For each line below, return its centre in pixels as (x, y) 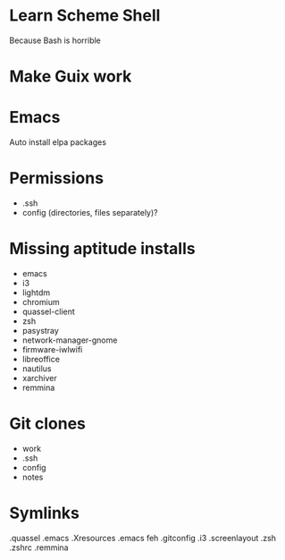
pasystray (41, 330)
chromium (41, 301)
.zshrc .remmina (39, 547)
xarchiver (40, 378)
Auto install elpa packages (58, 142)
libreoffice (41, 359)
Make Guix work (71, 76)
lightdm (36, 293)
